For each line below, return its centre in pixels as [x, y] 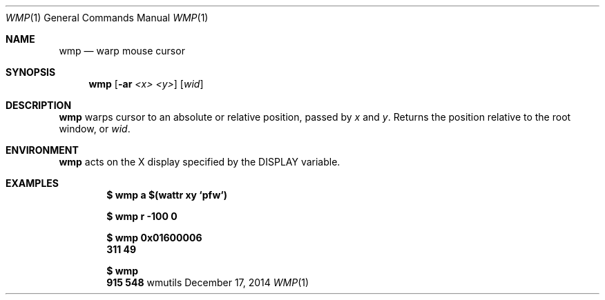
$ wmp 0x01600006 [154, 238]
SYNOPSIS [31, 72]
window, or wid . [95, 129]
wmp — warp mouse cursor [122, 51]
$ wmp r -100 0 [142, 216]
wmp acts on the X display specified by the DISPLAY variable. [200, 162]
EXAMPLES [32, 183]
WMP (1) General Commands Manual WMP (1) [107, 18]
